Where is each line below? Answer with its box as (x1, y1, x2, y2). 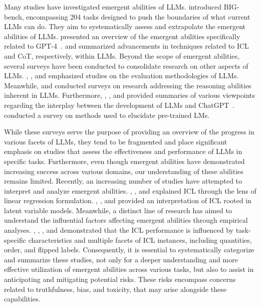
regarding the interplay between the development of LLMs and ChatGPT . (4, 99, 235, 110)
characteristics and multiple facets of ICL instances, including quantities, (28, 234, 252, 245)
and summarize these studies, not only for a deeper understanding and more (4, 254, 238, 264)
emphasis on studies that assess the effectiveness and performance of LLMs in (4, 146, 242, 157)
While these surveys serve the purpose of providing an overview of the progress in (4, 126, 254, 137)
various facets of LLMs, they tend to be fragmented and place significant (4, 136, 227, 146)
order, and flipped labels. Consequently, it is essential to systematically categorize (4, 244, 254, 255)
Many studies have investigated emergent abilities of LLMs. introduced (4, 2, 222, 12)
